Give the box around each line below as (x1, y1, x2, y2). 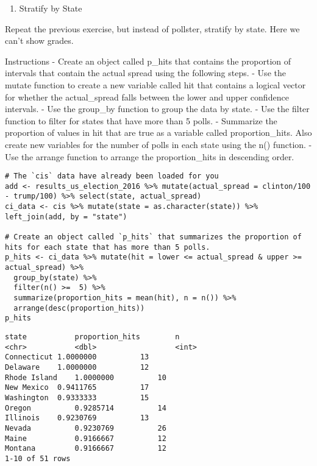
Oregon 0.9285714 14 (5, 403, 166, 412)
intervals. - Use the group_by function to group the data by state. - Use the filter (5, 102, 310, 115)
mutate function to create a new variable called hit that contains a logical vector (5, 78, 306, 91)
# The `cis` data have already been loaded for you (5, 172, 219, 181)
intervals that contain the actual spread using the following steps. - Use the (5, 66, 286, 79)
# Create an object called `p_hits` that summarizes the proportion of (5, 233, 302, 242)
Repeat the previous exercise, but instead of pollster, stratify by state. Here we (5, 22, 300, 35)
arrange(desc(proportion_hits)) (13, 303, 145, 312)
